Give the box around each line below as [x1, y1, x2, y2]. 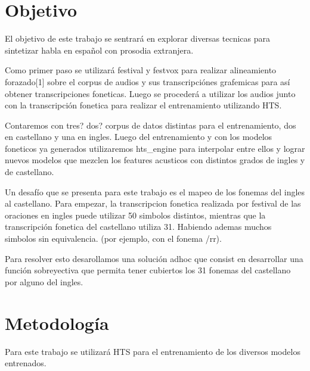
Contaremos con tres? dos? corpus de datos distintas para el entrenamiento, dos [5, 119, 296, 131]
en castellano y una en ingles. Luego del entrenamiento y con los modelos [5, 130, 272, 143]
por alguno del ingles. [5, 275, 83, 288]
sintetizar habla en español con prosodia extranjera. [5, 43, 194, 56]
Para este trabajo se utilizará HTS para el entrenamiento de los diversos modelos [5, 345, 300, 357]
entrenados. [5, 357, 46, 369]
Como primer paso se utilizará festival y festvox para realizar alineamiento [5, 64, 277, 76]
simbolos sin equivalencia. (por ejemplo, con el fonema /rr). [5, 232, 222, 245]
